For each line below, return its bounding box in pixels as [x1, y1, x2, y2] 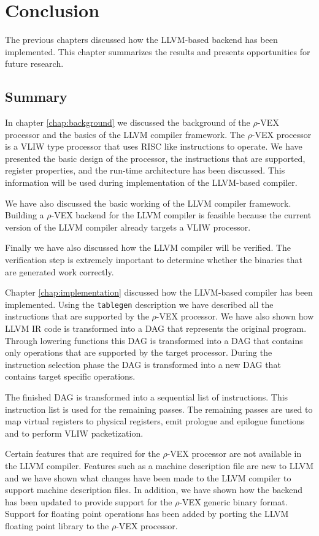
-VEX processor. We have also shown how [156, 310, 314, 323]
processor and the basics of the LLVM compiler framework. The [5, 128, 245, 140]
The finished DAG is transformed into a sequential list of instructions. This [5, 391, 288, 404]
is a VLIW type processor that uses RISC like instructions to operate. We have [5, 140, 302, 153]
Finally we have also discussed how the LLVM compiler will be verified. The [5, 241, 291, 254]
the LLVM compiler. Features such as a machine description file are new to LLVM [5, 459, 314, 472]
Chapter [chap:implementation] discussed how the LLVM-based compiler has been [5, 286, 313, 299]
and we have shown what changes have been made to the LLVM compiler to [5, 471, 291, 484]
